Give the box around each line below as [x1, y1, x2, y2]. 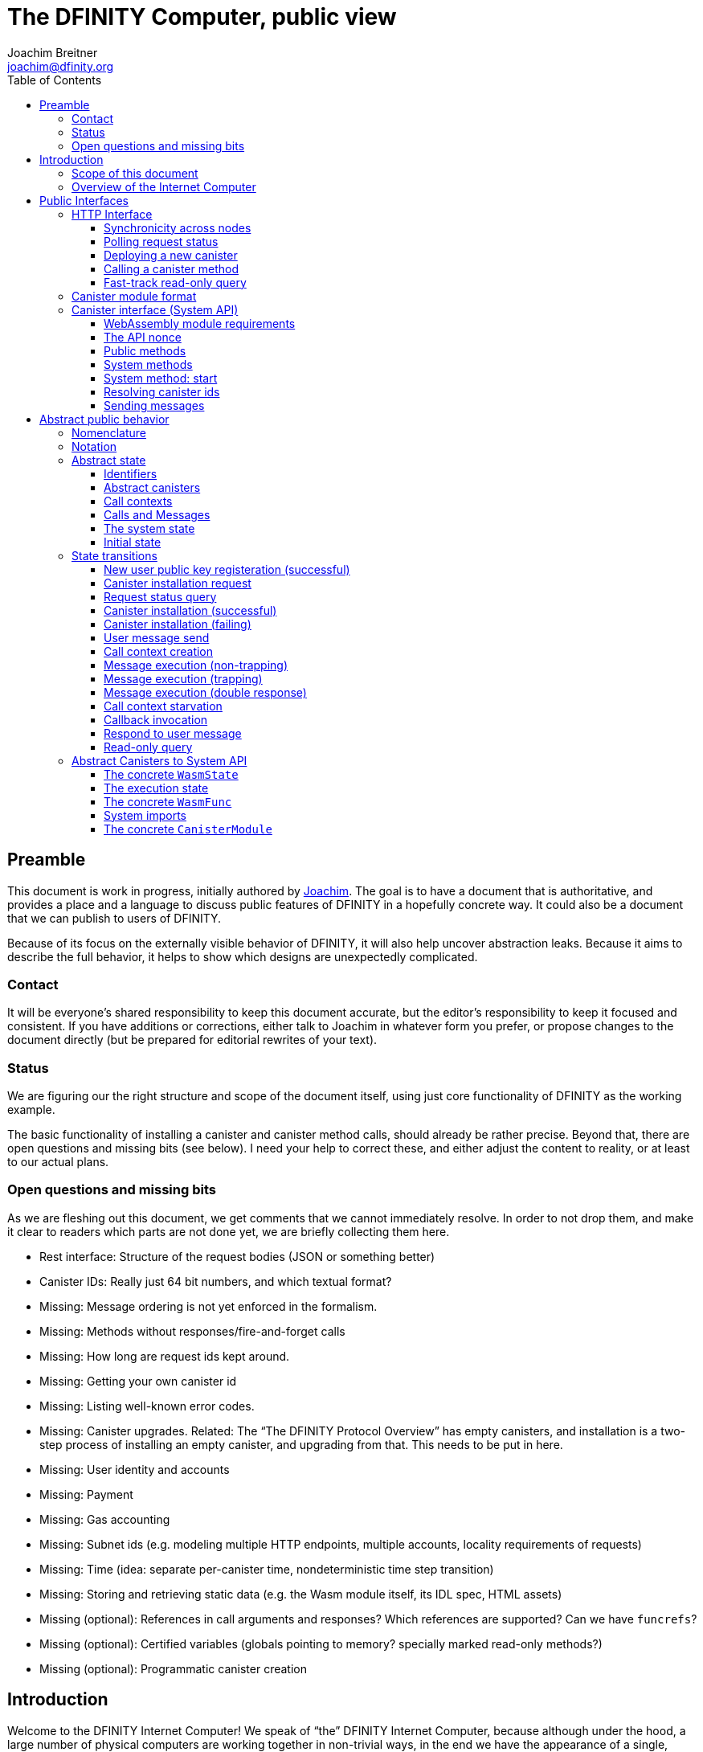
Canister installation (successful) [104, 603, 277, 617]
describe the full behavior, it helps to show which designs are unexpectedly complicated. [7, 949, 478, 964]
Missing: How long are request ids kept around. [39, 1349, 290, 1363]
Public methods [104, 343, 186, 358]
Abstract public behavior [39, 411, 170, 426]
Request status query [104, 589, 217, 604]
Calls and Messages [104, 507, 210, 522]
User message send [104, 630, 210, 645]
